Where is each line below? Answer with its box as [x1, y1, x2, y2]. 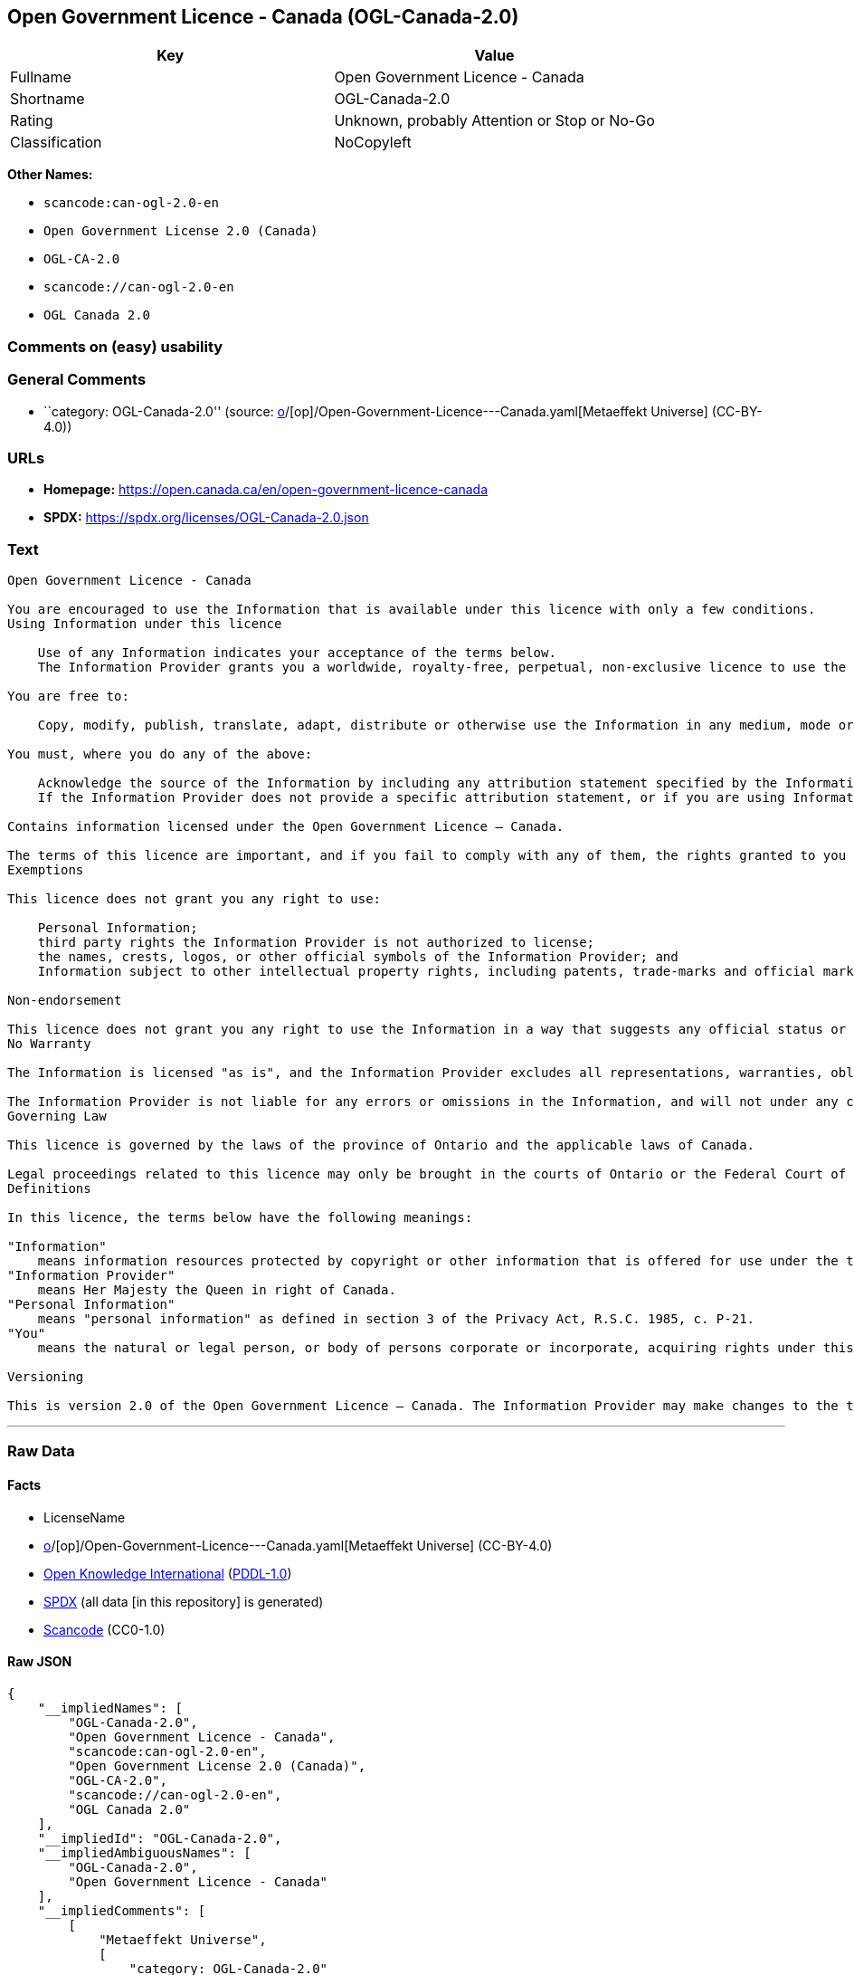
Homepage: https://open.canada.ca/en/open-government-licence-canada [43, 482, 489, 498]
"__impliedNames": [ [37, 1700, 183, 1715]
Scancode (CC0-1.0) [43, 1621, 166, 1637]
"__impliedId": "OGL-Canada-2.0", [37, 1830, 282, 1846]
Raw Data [7, 1442, 75, 1461]
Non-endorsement [7, 993, 122, 1008]
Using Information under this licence [7, 616, 282, 632]
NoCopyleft [334, 133, 412, 152]
